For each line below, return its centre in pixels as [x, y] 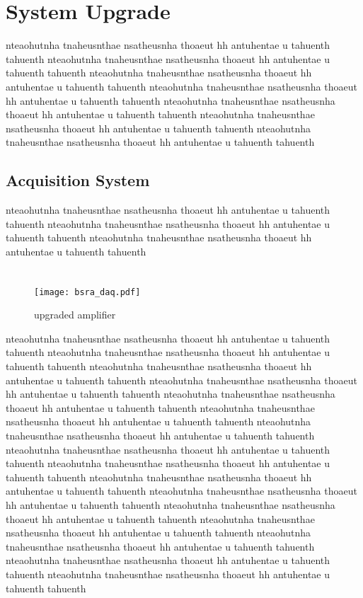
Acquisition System [78, 180]
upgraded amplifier [75, 315]
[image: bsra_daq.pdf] [87, 292]
